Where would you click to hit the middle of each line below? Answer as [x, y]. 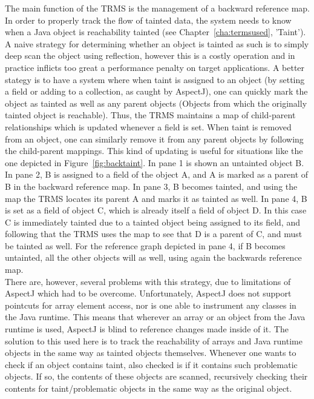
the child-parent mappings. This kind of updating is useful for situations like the [154, 151]
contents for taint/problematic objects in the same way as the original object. [149, 388]
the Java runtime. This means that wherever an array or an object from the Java [155, 317]
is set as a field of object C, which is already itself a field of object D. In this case [156, 210]
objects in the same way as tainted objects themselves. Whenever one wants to [151, 353]
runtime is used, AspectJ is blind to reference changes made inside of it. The [147, 329]
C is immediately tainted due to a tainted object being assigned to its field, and [152, 222]
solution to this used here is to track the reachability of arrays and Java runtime [154, 340]
